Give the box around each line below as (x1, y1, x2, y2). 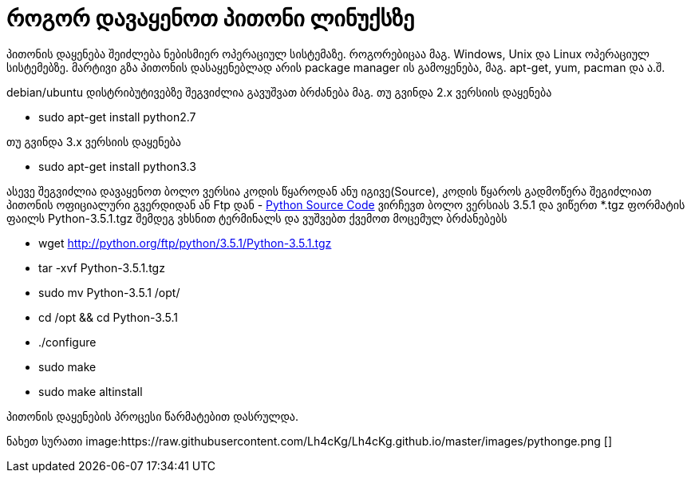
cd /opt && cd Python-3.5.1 (38, 310, 178, 324)
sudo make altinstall (38, 384, 143, 398)
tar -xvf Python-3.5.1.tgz (38, 260, 165, 275)
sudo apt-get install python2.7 (38, 109, 196, 124)
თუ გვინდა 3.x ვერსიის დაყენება (6, 134, 181, 148)
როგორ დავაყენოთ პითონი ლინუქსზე (6, 5, 415, 32)
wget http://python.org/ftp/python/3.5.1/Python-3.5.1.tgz (38, 236, 332, 250)
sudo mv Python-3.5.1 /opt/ (38, 285, 180, 299)
